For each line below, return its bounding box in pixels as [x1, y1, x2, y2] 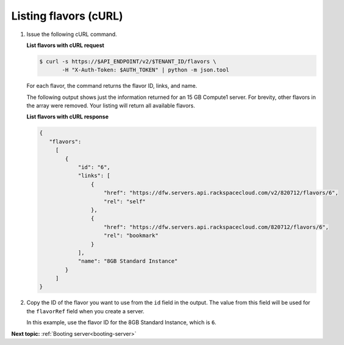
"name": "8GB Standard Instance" [77, 258, 178, 265]
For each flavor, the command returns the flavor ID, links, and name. [26, 82, 198, 90]
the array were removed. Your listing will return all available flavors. [26, 102, 195, 109]
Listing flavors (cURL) [11, 9, 123, 23]
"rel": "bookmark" [104, 232, 159, 239]
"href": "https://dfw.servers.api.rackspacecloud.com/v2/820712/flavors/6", [104, 189, 339, 197]
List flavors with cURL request [26, 42, 105, 49]
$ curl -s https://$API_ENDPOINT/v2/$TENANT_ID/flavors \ [39, 58, 217, 65]
